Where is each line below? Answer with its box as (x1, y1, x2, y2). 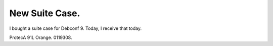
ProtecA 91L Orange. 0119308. (9, 34, 72, 40)
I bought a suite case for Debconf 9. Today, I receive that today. (9, 25, 142, 31)
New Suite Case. (9, 8, 80, 19)
